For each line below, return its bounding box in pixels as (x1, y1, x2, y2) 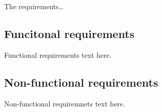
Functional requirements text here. (4, 49, 112, 60)
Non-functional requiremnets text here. (4, 98, 125, 108)
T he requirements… (4, 1, 63, 11)
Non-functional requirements (4, 74, 158, 90)
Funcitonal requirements (4, 25, 135, 41)
